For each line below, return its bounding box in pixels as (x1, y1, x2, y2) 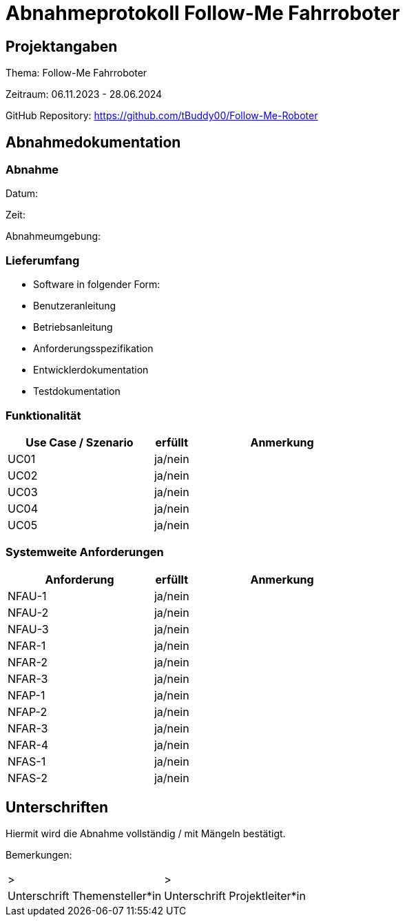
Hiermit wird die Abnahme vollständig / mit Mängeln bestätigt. (6, 828, 286, 840)
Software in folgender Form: (33, 278, 160, 291)
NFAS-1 (8, 754, 46, 768)
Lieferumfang (6, 253, 80, 267)
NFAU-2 (8, 605, 49, 619)
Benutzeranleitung (33, 300, 116, 312)
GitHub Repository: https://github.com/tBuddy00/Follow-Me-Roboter (6, 110, 318, 122)
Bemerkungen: (6, 849, 72, 861)
